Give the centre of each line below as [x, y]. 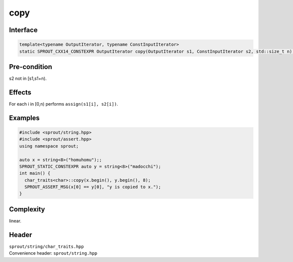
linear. [15, 221]
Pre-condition [31, 66]
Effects [20, 92]
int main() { [35, 173]
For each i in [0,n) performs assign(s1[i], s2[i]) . [63, 104]
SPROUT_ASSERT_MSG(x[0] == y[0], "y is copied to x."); [93, 187]
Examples [24, 118]
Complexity [27, 209]
